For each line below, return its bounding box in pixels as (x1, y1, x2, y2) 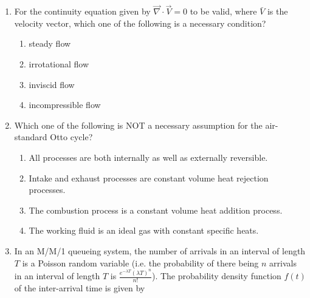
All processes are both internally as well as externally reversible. (29, 151, 268, 163)
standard (14, 130, 47, 143)
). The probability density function (151, 269, 281, 282)
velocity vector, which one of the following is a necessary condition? (14, 16, 266, 29)
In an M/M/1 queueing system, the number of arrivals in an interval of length (14, 244, 306, 257)
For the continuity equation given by (14, 5, 151, 18)
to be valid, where (190, 5, 257, 18)
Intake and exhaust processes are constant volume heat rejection (29, 171, 269, 184)
